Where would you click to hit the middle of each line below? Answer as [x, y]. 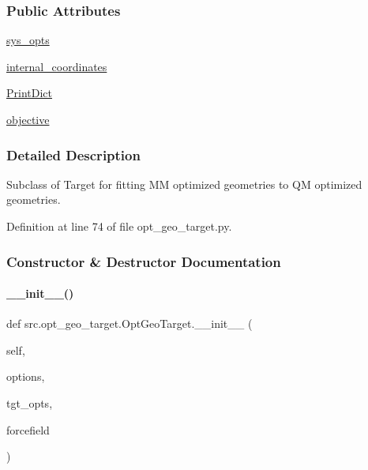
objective [28, 119]
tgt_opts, [30, 403]
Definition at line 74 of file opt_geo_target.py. [119, 226]
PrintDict [30, 93]
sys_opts [28, 40]
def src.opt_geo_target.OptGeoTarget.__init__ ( [130, 323]
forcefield [28, 429]
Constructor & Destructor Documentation [144, 261]
